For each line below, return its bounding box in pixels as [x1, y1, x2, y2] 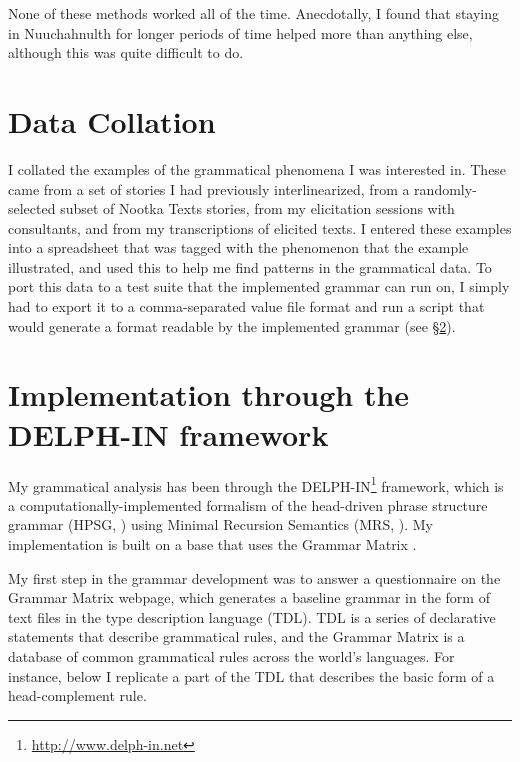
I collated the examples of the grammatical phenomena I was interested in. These [8, 158, 507, 179]
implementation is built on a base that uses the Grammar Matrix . [8, 534, 417, 554]
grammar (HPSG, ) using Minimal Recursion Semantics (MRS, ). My [8, 514, 433, 535]
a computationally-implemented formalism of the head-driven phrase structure [8, 494, 488, 515]
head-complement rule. [8, 685, 147, 706]
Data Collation [8, 100, 216, 141]
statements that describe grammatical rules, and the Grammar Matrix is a [8, 626, 465, 647]
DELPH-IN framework [8, 413, 329, 454]
